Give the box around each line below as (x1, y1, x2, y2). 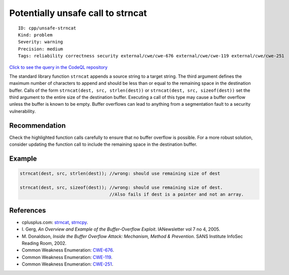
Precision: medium (18, 46, 63, 52)
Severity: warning (18, 39, 63, 45)
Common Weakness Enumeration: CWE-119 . (21, 254, 112, 260)
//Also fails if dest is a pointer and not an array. (109, 192, 244, 197)
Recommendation (9, 121, 66, 130)
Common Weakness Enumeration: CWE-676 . (21, 247, 114, 253)
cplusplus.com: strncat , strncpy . (21, 219, 88, 225)
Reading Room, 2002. (21, 240, 67, 246)
